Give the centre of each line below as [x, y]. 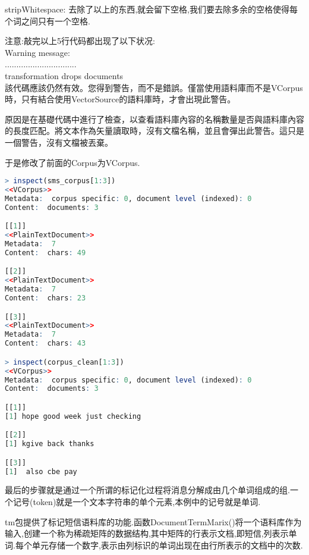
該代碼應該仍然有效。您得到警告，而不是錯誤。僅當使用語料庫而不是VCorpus [154, 87]
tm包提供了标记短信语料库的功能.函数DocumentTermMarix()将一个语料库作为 [153, 521]
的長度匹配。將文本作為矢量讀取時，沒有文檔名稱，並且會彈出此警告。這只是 [154, 131]
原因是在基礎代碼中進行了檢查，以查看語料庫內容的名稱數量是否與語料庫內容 [154, 119]
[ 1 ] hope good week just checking [73, 416]
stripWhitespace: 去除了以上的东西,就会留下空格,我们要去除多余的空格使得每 [151, 9]
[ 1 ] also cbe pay [41, 471]
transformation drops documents [64, 75]
